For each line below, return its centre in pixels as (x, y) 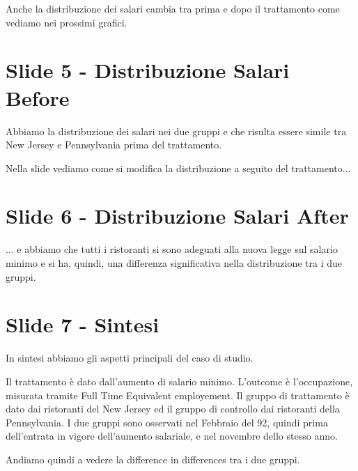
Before (38, 97)
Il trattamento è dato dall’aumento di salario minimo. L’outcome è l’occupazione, (179, 381)
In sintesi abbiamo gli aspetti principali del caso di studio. (130, 358)
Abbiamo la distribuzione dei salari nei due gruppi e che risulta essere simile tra (176, 131)
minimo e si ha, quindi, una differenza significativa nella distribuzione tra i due (174, 263)
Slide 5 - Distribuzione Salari (148, 70)
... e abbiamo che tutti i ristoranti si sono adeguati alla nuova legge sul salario (172, 249)
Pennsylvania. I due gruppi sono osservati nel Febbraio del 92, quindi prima (167, 422)
